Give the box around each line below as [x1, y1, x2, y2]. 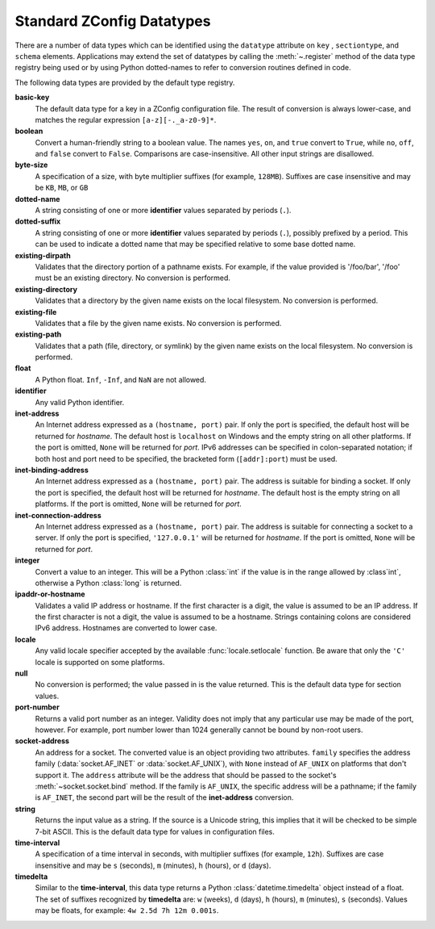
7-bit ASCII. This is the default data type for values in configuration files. [35, 826, 275, 836]
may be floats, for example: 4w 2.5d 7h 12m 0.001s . [35, 906, 219, 915]
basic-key [14, 93, 50, 103]
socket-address [14, 736, 70, 746]
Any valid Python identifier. [35, 397, 125, 407]
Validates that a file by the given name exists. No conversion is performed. [35, 318, 282, 328]
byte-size [14, 160, 48, 169]
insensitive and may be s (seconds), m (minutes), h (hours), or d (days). [35, 860, 271, 870]
